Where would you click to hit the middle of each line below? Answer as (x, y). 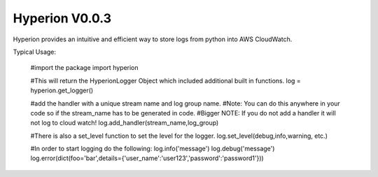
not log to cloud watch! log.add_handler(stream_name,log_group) (125, 123)
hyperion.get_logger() (62, 90)
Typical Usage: (34, 52)
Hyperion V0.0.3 (62, 18)
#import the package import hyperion (85, 68)
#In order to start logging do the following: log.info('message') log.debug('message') (153, 149)
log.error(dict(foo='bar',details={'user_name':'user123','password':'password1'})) (147, 158)
